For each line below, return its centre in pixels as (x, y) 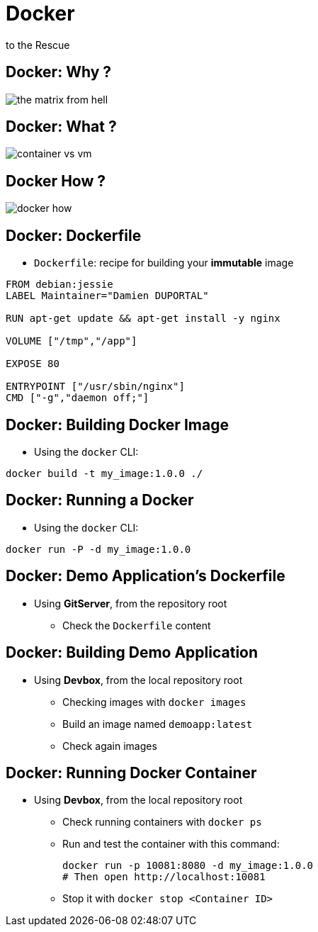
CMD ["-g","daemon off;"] (78, 398)
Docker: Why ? (59, 72)
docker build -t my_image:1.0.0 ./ (104, 473)
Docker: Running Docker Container (131, 773)
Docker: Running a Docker (100, 500)
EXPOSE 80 (33, 364)
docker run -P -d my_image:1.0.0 (98, 549)
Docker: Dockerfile (74, 235)
